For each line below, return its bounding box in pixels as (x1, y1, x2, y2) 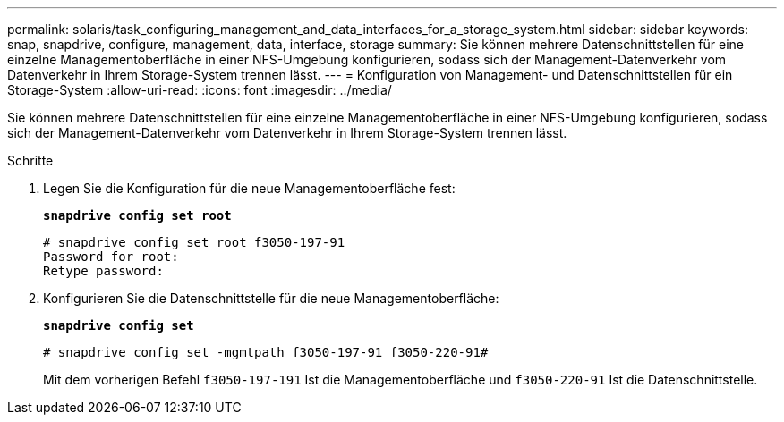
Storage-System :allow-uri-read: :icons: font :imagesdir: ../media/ (7, 82, 392, 97)
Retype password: (43, 264, 164, 278)
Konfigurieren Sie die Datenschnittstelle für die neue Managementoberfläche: (43, 291, 499, 306)
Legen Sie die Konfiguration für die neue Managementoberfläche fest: (43, 181, 456, 196)
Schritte (7, 153, 54, 168)
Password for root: (43, 249, 179, 264)
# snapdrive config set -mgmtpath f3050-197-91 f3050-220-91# (43, 345, 489, 359)
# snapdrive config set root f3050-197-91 (43, 235, 345, 249)
